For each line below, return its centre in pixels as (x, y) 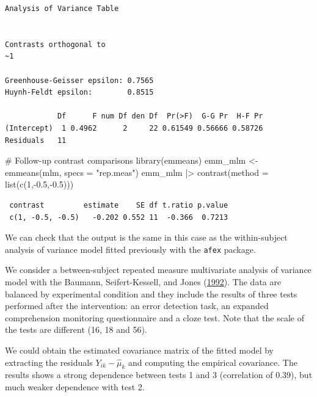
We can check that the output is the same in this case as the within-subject (146, 237)
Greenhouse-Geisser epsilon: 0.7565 (79, 80)
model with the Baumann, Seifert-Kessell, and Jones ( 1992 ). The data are (143, 281)
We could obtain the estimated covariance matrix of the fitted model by (139, 350)
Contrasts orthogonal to (55, 44)
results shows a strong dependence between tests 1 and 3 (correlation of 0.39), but (159, 375)
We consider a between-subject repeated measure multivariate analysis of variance (158, 270)
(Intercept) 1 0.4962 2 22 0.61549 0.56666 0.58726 (134, 128)
